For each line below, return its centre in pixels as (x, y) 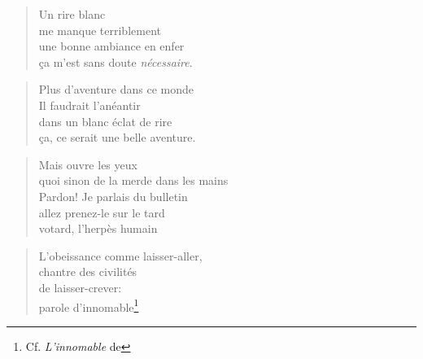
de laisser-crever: (80, 287)
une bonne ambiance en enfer (111, 46)
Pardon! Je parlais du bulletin (113, 196)
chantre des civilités (88, 271)
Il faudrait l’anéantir (89, 105)
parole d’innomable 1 (89, 305)
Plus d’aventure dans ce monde (116, 89)
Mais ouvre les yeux (88, 164)
